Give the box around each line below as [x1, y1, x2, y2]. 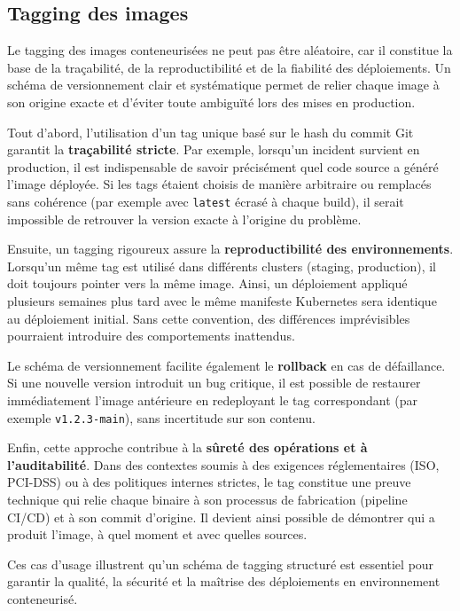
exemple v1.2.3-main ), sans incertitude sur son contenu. [7, 408, 316, 427]
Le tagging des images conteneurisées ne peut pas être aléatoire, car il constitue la [7, 41, 453, 59]
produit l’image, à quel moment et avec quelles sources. [7, 525, 308, 544]
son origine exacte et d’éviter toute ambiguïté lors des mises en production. [7, 92, 416, 111]
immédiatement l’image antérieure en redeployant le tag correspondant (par [7, 390, 418, 409]
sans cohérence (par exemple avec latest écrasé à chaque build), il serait [7, 192, 404, 210]
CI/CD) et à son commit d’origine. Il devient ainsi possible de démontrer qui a [7, 507, 435, 526]
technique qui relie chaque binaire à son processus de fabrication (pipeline [7, 490, 408, 508]
